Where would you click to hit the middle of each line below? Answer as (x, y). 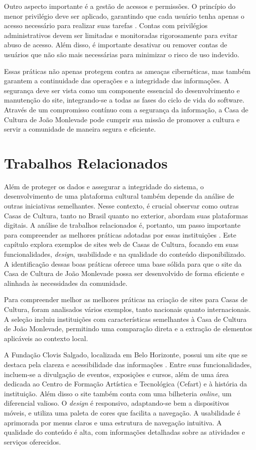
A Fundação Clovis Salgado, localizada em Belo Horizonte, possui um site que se (126, 355)
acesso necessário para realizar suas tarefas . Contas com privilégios (106, 25)
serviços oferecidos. (33, 441)
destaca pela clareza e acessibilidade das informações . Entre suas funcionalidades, (128, 364)
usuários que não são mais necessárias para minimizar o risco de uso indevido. (122, 54)
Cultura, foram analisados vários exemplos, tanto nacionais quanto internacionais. (128, 309)
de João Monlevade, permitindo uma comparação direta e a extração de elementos (128, 329)
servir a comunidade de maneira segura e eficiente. (80, 129)
